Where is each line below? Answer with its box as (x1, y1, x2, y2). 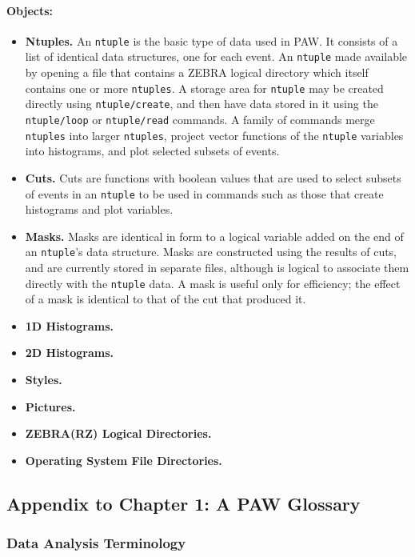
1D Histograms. (25, 317, 114, 334)
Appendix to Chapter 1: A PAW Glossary (6, 491, 361, 515)
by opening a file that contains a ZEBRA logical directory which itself (25, 64, 369, 81)
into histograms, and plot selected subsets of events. (25, 142, 280, 159)
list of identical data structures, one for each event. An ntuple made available (25, 48, 408, 65)
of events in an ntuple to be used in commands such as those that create (25, 185, 384, 202)
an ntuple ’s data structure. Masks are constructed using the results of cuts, (25, 243, 397, 260)
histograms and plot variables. (25, 201, 174, 218)
